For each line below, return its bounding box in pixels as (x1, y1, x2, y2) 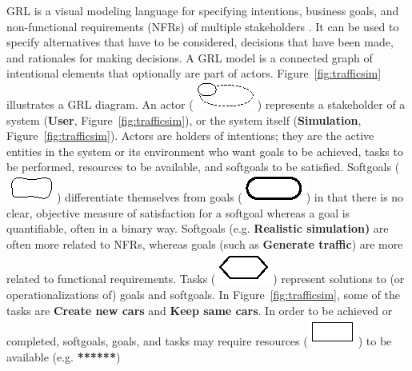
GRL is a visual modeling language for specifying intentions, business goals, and (6, 2, 399, 18)
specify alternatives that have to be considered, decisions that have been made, (6, 34, 394, 50)
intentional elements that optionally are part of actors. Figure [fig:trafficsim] (6, 65, 382, 82)
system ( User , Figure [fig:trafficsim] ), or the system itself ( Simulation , (6, 111, 362, 128)
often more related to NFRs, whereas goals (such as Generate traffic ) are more (6, 235, 403, 252)
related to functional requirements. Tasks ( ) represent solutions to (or (6, 270, 405, 287)
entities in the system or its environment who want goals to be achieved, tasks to (6, 142, 403, 159)
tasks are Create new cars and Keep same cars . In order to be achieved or (6, 301, 393, 318)
